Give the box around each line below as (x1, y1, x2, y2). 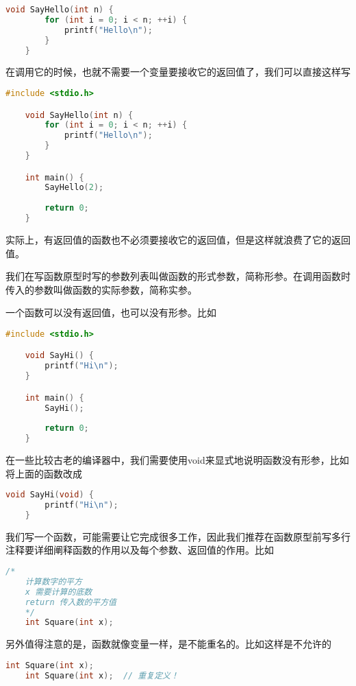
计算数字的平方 (25, 576, 82, 587)
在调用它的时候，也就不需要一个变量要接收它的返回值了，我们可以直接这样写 (5, 64, 351, 79)
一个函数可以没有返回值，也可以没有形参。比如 (5, 305, 216, 320)
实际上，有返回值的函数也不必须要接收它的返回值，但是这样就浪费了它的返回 (5, 232, 351, 246)
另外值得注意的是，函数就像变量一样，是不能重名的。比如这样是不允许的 (5, 637, 331, 651)
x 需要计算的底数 (25, 587, 92, 597)
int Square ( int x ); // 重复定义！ (25, 670, 179, 681)
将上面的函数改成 (5, 466, 82, 480)
